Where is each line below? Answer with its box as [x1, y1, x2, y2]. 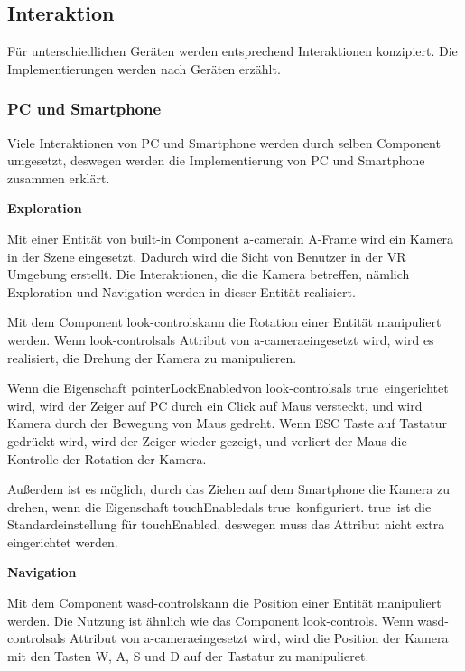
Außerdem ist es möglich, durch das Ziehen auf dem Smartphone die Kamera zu [7, 480, 450, 499]
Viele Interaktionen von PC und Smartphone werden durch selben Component [7, 133, 441, 152]
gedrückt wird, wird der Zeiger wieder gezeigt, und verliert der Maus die [7, 431, 407, 450]
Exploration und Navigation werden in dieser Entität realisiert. [7, 282, 356, 301]
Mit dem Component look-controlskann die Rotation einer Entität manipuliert [7, 312, 442, 331]
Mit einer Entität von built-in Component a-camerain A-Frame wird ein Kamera [7, 228, 454, 247]
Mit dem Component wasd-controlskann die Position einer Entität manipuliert [7, 593, 442, 612]
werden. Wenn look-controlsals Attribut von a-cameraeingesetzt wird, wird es [7, 330, 434, 349]
